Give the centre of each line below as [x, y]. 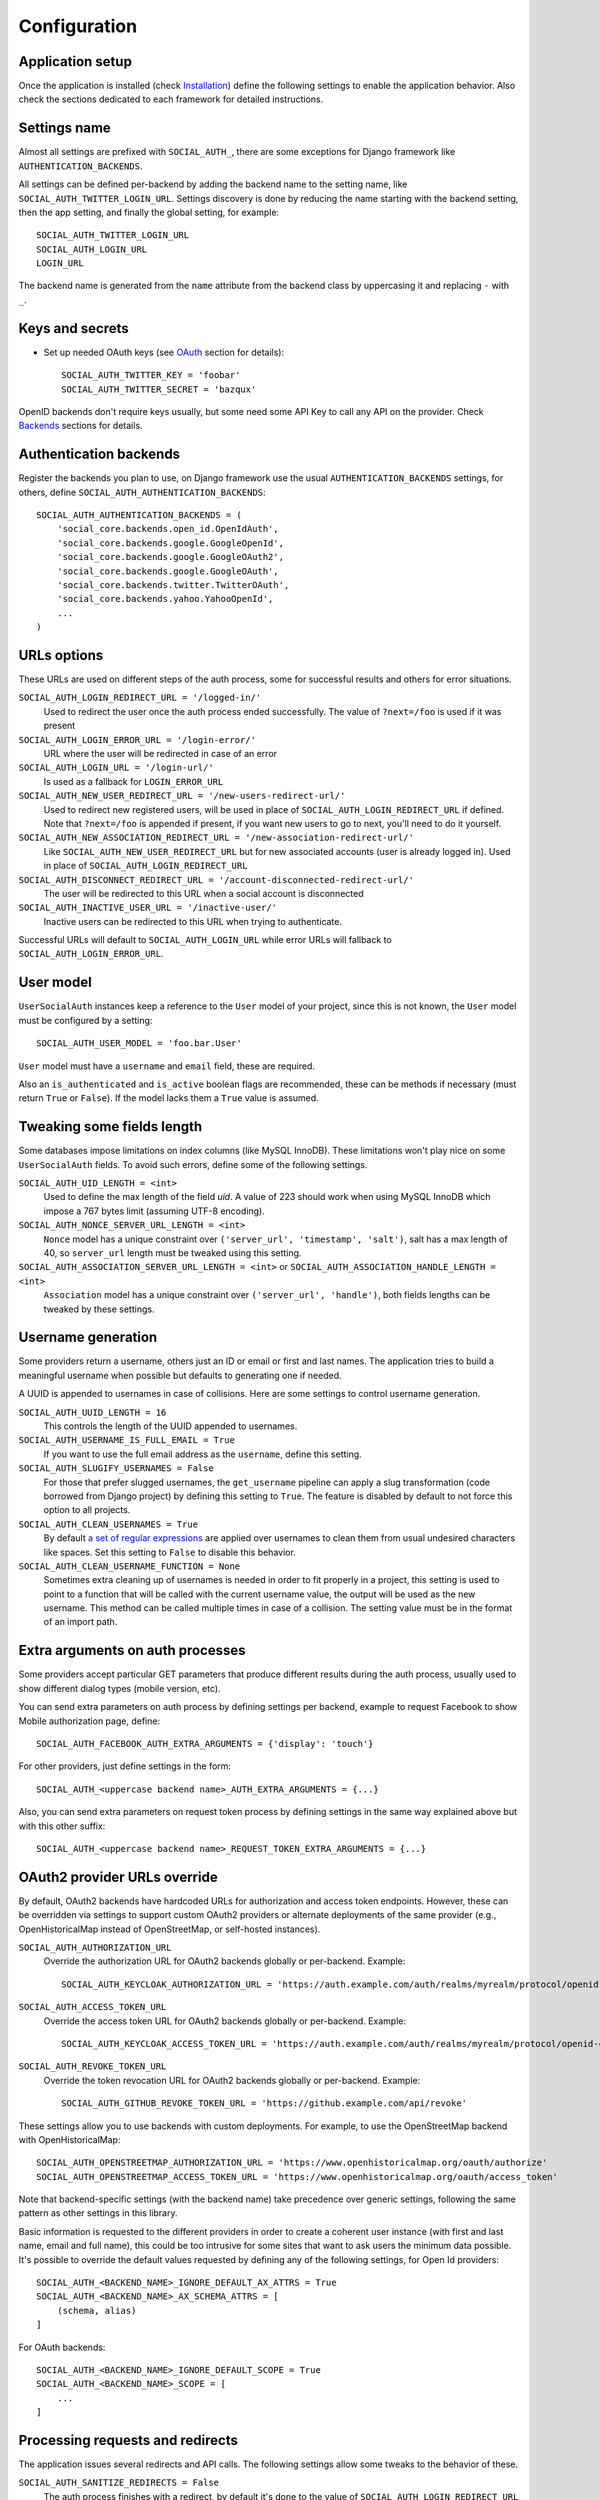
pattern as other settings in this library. [98, 2213]
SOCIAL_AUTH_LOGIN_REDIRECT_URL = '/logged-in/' [140, 698]
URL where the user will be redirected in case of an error [160, 754]
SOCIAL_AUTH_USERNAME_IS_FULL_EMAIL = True [126, 1440]
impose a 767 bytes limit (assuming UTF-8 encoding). [154, 1211]
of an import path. [80, 1622]
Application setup [75, 61]
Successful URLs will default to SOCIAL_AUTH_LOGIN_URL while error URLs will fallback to [205, 940]
